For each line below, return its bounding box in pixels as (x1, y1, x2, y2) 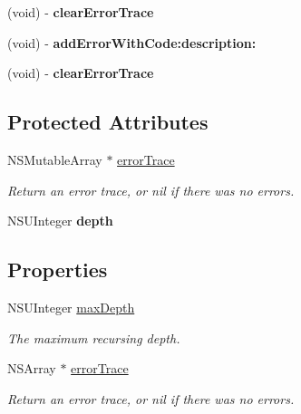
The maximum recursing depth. (7, 328, 180, 347)
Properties (7, 255, 108, 284)
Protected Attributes (7, 108, 209, 136)
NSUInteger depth (7, 211, 113, 230)
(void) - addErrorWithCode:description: (7, 33, 257, 52)
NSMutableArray (7, 149, 102, 168)
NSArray (7, 359, 56, 378)
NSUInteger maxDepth (7, 297, 135, 316)
